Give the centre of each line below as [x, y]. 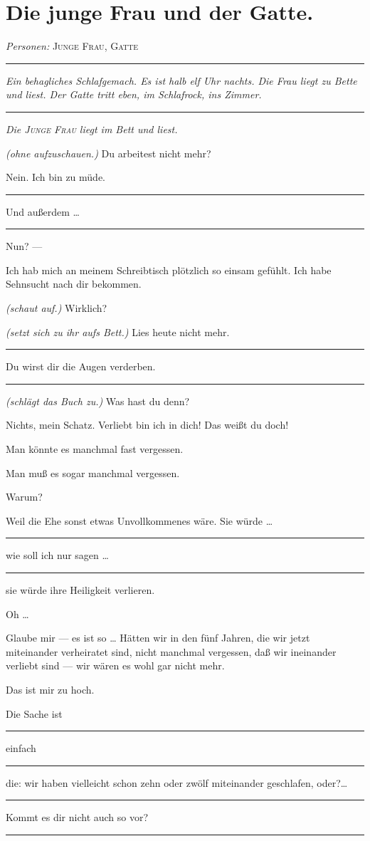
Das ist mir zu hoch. [50, 689]
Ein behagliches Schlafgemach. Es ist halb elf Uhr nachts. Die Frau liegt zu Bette [181, 80]
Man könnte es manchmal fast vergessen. [95, 449]
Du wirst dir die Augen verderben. [81, 366]
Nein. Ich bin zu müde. [55, 177]
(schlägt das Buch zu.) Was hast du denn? [98, 401]
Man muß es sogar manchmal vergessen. [93, 472]
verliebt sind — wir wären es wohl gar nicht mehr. [115, 665]
